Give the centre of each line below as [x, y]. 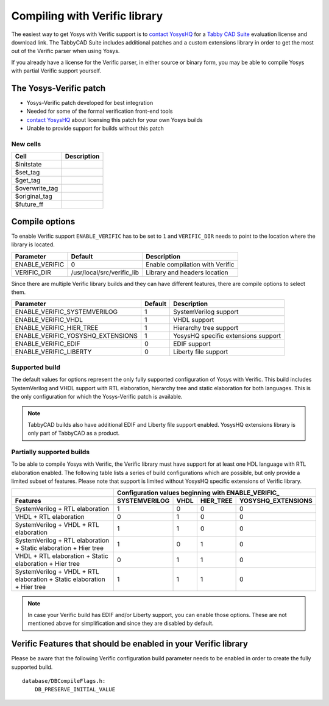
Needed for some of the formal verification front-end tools [100, 111]
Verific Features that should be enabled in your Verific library [129, 644]
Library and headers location [187, 273]
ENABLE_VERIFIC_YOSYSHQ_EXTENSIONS [76, 336]
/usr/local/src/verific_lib [105, 273]
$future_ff [29, 204]
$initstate [28, 165]
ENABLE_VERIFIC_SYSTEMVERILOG [66, 312]
